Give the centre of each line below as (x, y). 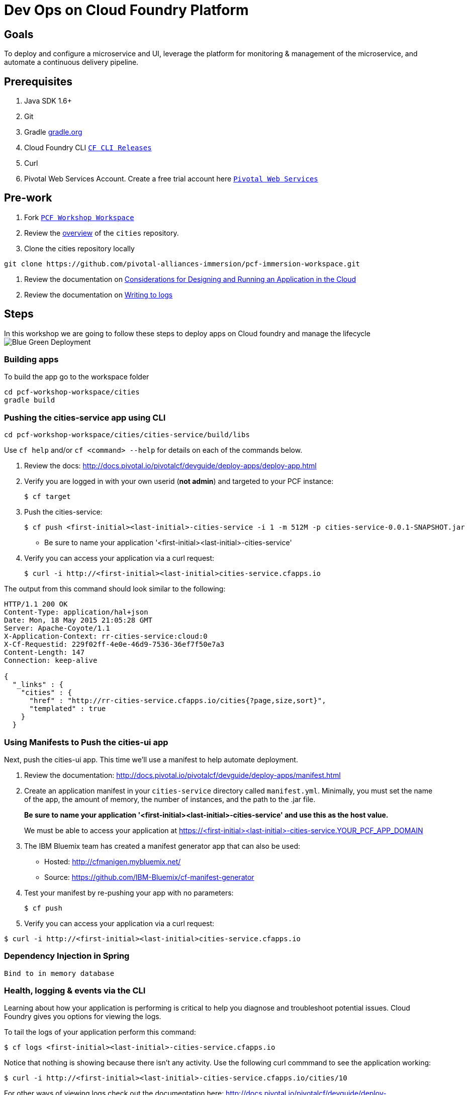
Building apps (31, 360)
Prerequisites (38, 81)
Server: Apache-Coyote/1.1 (57, 628)
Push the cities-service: (63, 512)
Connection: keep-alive (51, 661)
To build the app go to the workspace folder (77, 377)
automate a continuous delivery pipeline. (71, 62)
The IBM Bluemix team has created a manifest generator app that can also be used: (162, 846)
